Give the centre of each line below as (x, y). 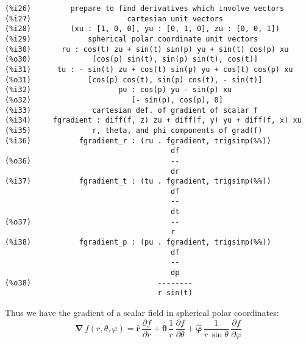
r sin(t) (175, 293)
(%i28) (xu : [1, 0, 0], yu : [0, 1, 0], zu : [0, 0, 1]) (143, 29)
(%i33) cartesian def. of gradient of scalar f (132, 110)
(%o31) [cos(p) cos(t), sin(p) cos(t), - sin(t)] (134, 80)
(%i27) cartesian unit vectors (114, 19)
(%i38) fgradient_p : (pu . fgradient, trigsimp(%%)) (138, 242)
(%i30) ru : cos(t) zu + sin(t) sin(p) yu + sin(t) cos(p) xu (147, 49)
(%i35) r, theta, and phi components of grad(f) (134, 130)
